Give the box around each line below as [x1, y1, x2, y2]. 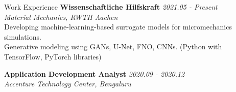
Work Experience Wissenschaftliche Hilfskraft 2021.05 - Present [4, 2, 218, 12]
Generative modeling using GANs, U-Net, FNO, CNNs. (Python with [4, 41, 222, 52]
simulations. [4, 31, 41, 42]
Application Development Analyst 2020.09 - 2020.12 [4, 68, 185, 79]
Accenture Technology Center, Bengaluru [4, 78, 131, 89]
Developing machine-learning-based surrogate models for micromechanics [4, 21, 232, 32]
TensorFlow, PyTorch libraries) [4, 51, 102, 62]
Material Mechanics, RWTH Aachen [4, 11, 118, 22]
